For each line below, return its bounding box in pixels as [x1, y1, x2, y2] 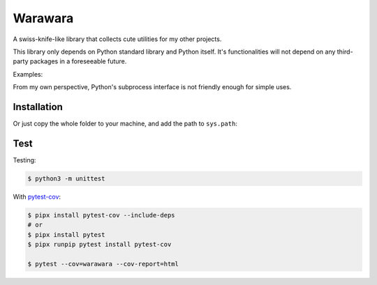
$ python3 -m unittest [27, 174, 105, 183]
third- [337, 47, 353, 56]
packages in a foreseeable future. [29, 57, 127, 66]
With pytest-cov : [13, 192, 61, 201]
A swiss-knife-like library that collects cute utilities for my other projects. [13, 35, 222, 43]
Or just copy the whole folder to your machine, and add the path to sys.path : [13, 119, 237, 128]
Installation [13, 101, 63, 113]
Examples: [13, 70, 43, 78]
